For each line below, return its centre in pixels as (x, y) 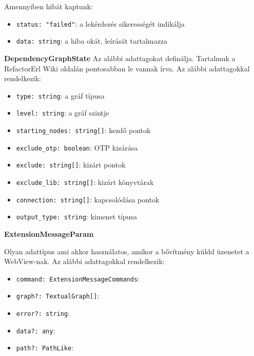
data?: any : (36, 330)
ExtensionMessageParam (49, 233)
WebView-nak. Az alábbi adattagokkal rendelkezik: (84, 261)
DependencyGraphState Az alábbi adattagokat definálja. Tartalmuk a (120, 58)
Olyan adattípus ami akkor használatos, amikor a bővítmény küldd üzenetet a (127, 251)
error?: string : (43, 313)
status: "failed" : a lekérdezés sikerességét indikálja (100, 23)
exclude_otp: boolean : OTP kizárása (77, 147)
